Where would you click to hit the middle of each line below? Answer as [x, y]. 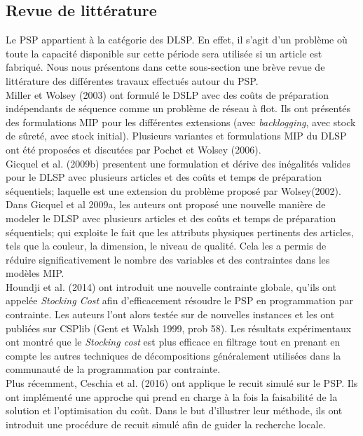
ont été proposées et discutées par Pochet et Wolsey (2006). [133, 149]
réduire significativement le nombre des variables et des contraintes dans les [168, 259]
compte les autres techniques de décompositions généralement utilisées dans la [173, 355]
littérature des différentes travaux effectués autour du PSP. [132, 80]
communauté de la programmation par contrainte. [113, 369]
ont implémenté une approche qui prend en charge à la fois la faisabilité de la [172, 396]
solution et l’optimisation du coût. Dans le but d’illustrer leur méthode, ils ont [174, 410]
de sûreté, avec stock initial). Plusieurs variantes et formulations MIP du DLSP [176, 136]
